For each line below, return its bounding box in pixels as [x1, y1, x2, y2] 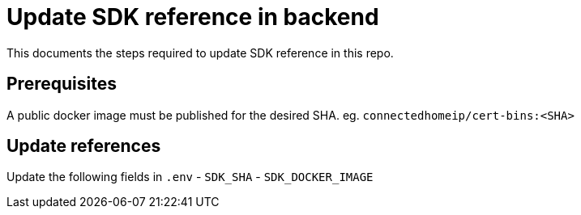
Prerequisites [6, 74, 117, 95]
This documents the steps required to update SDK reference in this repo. [6, 45, 394, 60]
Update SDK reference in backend [6, 3, 379, 31]
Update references [6, 136, 161, 157]
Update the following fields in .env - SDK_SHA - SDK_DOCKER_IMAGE [6, 170, 374, 184]
